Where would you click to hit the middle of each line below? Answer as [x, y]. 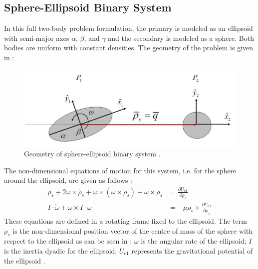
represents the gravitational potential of [192, 250]
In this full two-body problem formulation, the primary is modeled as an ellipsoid [129, 28]
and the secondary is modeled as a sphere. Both [181, 38]
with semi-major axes [37, 38]
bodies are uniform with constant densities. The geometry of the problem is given [129, 48]
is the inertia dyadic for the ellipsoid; [61, 250]
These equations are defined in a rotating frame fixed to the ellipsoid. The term [126, 220]
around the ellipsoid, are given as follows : [68, 180]
